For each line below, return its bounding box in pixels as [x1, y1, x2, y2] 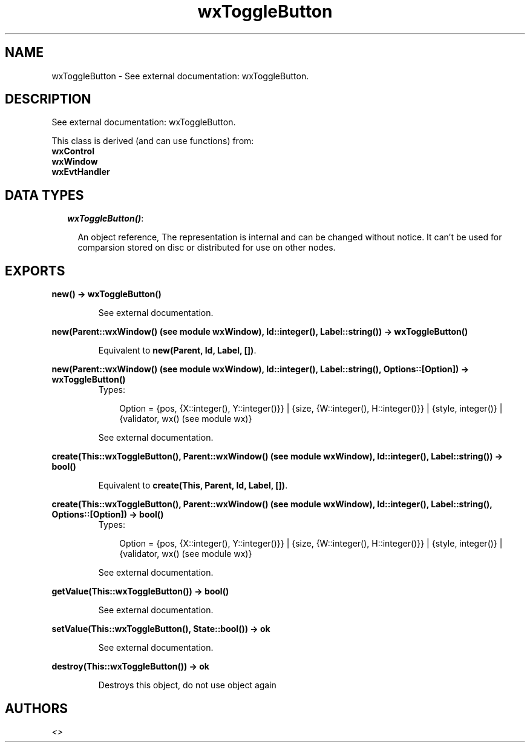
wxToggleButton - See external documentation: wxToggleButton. [51, 70, 309, 81]
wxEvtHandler [51, 166, 110, 177]
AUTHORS [5, 700, 68, 716]
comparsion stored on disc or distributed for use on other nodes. [77, 242, 336, 253]
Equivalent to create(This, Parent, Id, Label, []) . [98, 480, 288, 491]
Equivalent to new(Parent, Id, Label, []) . [98, 345, 257, 356]
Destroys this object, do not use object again [98, 680, 276, 691]
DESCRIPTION [5, 91, 91, 107]
